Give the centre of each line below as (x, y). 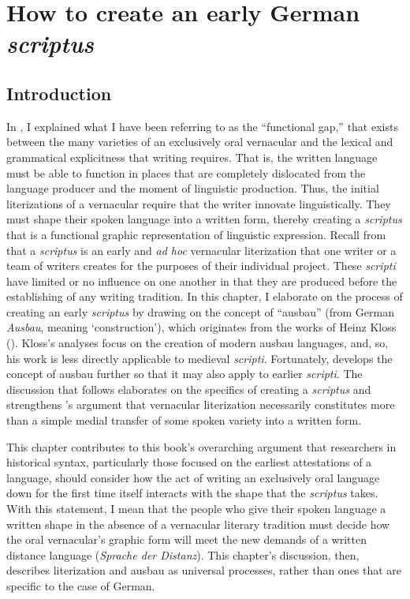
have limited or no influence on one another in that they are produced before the (202, 281)
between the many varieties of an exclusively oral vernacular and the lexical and (200, 142)
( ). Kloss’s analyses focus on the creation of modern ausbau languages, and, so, (198, 343)
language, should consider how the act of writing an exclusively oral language (193, 477)
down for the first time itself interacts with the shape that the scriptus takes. (192, 493)
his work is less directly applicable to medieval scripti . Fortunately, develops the (199, 358)
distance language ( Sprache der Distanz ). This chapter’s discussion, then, (183, 554)
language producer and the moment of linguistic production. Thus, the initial (193, 188)
